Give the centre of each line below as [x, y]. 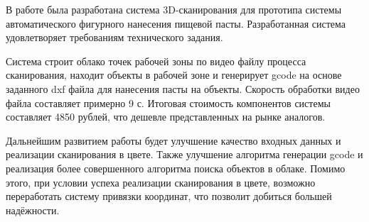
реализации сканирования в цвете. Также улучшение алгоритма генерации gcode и [184, 154]
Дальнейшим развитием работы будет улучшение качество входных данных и [173, 140]
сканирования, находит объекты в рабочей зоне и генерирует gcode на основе [174, 75]
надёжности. [33, 210]
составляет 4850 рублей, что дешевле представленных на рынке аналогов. [166, 117]
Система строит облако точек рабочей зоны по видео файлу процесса [156, 61]
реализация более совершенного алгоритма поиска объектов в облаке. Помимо [176, 168]
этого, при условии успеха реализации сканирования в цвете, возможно [161, 182]
